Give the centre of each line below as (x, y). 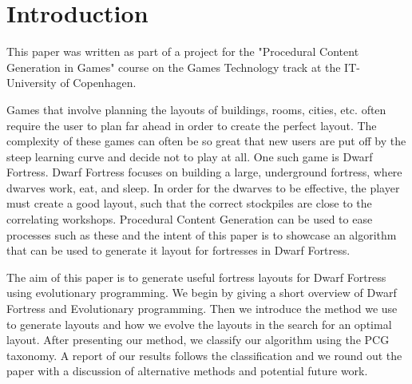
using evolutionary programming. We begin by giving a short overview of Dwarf (202, 293)
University (32, 83)
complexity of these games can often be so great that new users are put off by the (206, 141)
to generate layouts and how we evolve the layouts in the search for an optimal (199, 324)
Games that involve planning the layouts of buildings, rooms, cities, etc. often (196, 109)
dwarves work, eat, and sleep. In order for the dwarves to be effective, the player (203, 187)
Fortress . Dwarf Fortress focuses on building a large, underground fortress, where (204, 172)
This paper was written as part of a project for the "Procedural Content (183, 51)
